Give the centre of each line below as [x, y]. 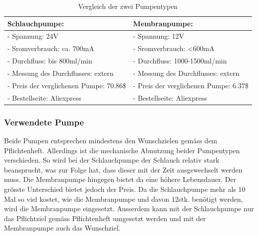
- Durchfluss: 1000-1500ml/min [180, 61]
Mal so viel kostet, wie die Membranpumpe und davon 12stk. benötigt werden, [124, 199]
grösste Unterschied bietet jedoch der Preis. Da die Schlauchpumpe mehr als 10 [125, 189]
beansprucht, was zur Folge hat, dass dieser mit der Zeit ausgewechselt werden [123, 169]
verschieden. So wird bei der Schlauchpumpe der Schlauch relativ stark [112, 160]
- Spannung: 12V [159, 36]
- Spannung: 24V [33, 36]
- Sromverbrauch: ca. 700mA [51, 48]
